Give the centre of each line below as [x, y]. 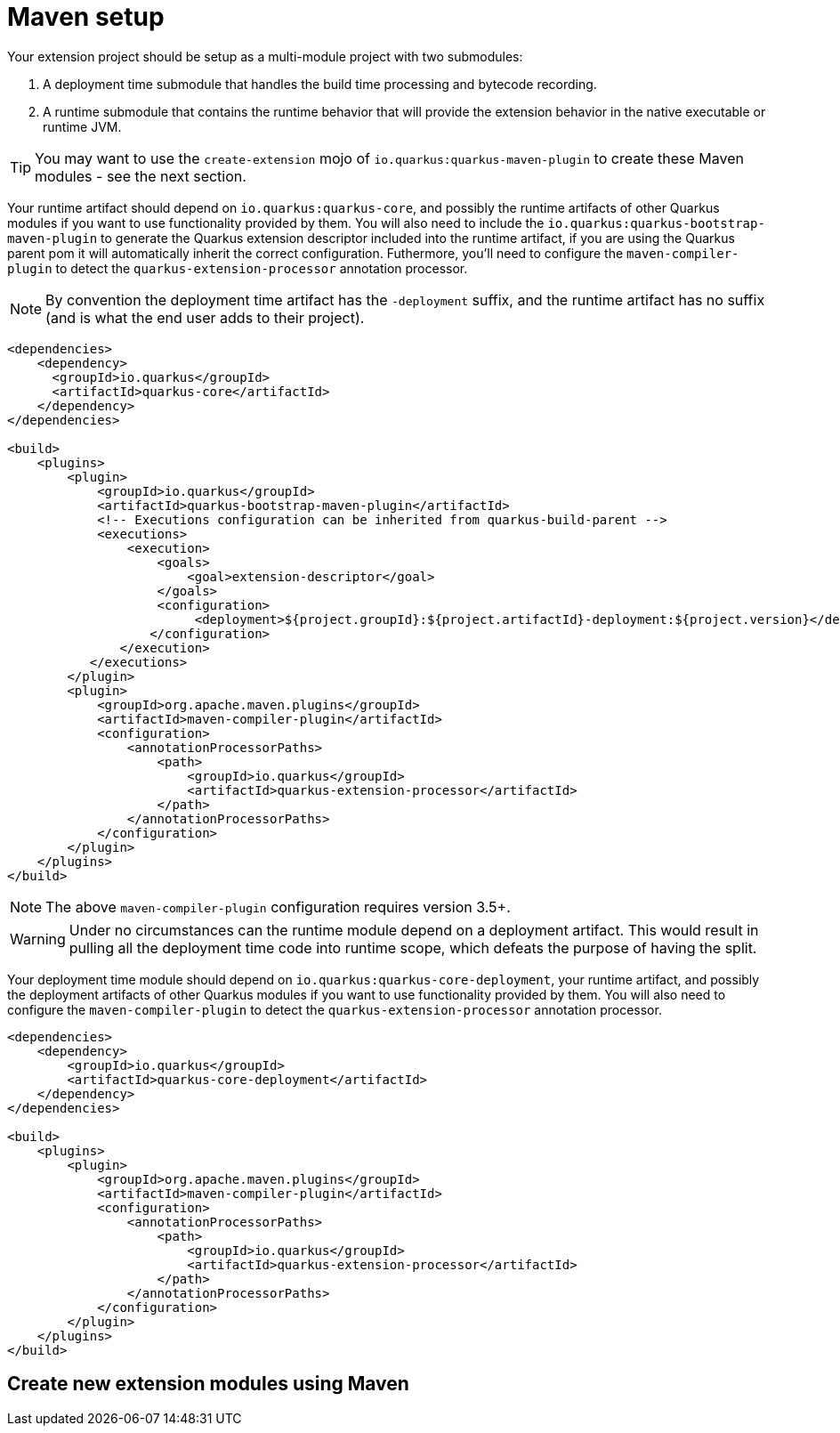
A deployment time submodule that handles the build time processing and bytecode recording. [320, 84]
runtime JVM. [82, 126]
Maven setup [86, 17]
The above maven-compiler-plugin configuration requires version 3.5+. [278, 907]
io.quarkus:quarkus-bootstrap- [656, 223]
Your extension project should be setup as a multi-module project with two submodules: [265, 56]
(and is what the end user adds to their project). [205, 317]
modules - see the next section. [141, 176]
